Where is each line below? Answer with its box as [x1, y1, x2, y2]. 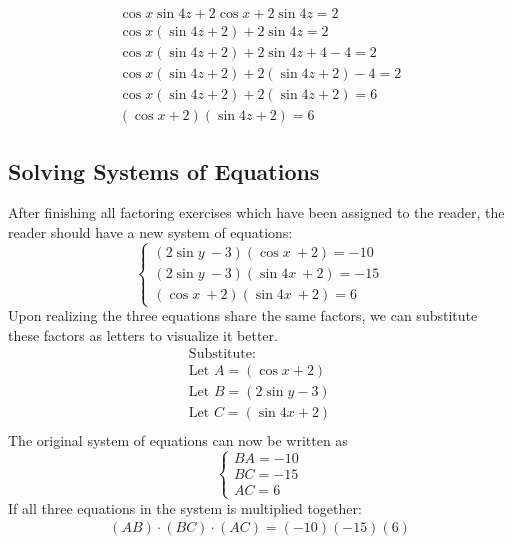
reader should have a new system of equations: [8, 221, 293, 242]
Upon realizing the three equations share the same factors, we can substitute [8, 305, 478, 326]
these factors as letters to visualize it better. [8, 324, 278, 345]
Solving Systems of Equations [8, 155, 320, 186]
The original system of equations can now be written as [8, 429, 348, 450]
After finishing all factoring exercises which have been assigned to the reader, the [8, 202, 505, 223]
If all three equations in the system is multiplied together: [8, 497, 362, 518]
